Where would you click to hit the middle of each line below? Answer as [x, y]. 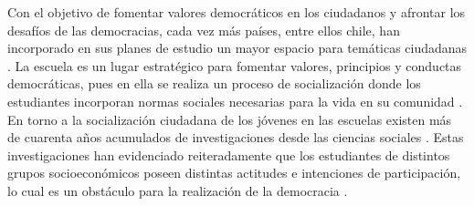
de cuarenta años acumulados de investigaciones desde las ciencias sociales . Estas [236, 137]
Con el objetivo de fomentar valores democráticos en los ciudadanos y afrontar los [237, 12]
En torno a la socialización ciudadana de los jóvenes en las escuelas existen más [230, 119]
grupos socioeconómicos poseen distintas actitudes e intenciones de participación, [234, 173]
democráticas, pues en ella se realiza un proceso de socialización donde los [214, 83]
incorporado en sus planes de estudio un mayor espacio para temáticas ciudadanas [237, 48]
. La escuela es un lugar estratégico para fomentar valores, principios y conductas [235, 65]
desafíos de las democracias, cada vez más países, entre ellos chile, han [204, 30]
